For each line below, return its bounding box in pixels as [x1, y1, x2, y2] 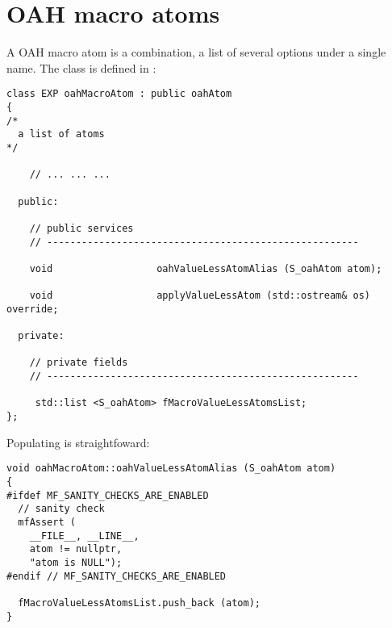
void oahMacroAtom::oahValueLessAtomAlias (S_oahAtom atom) [6, 463, 336, 475]
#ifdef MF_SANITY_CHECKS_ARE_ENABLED [6, 489, 209, 501]
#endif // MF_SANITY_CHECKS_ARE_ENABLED [6, 570, 227, 582]
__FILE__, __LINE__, [29, 530, 140, 542]
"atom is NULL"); [29, 556, 123, 568]
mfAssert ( [18, 516, 76, 528]
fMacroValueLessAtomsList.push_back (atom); [18, 597, 261, 609]
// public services [29, 222, 134, 234]
